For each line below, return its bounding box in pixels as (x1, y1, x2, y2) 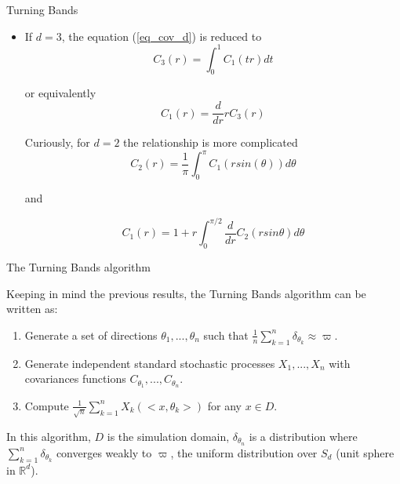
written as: (6, 300, 58, 317)
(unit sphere (336, 444, 395, 460)
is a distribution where (249, 428, 358, 444)
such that (203, 326, 249, 343)
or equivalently (24, 85, 96, 101)
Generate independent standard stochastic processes (24, 355, 275, 371)
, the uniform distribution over (170, 444, 318, 460)
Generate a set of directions (24, 326, 158, 343)
